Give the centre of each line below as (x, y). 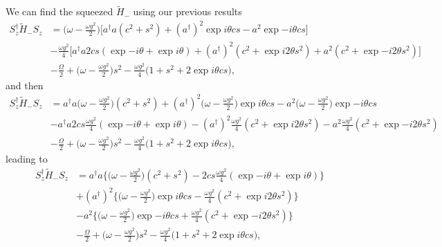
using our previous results (187, 11)
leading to (27, 158)
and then (25, 85)
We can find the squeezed (59, 11)
